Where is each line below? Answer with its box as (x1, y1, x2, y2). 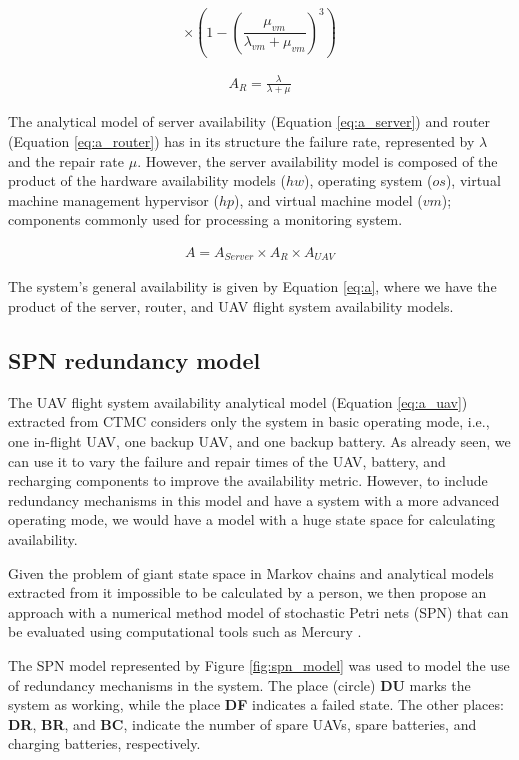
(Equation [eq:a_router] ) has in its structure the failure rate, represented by (8, 131, 475, 152)
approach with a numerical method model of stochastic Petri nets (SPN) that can (8, 601, 509, 622)
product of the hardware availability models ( (8, 170, 286, 191)
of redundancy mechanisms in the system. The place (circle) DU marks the (8, 674, 471, 695)
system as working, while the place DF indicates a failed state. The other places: (8, 694, 504, 715)
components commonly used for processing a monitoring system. (8, 209, 403, 230)
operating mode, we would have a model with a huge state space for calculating (8, 509, 496, 530)
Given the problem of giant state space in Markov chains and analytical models (8, 562, 494, 583)
